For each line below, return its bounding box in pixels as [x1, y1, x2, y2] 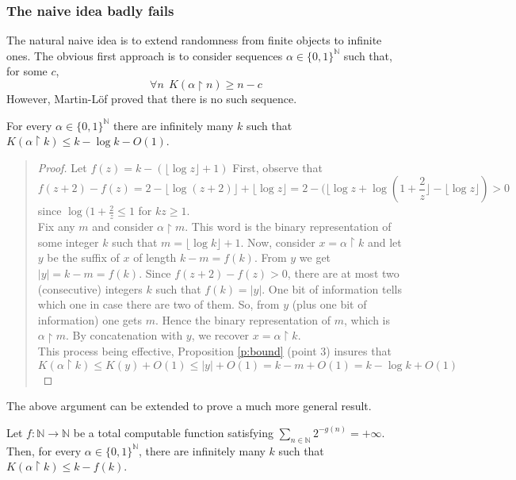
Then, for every [6, 442, 82, 459]
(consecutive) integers [37, 280, 143, 297]
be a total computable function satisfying [73, 424, 273, 440]
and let [367, 233, 402, 250]
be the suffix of [47, 249, 120, 266]
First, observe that [232, 159, 323, 175]
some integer [37, 233, 99, 250]
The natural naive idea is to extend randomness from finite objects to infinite [6, 32, 382, 48]
